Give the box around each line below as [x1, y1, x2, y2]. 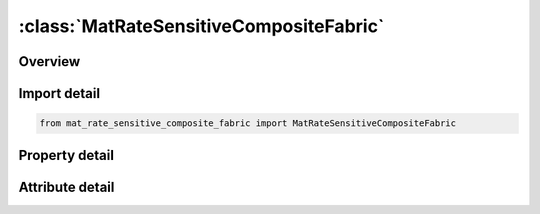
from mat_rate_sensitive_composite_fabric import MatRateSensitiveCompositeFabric [39, 118, 457, 129]
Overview [18, 53, 81, 70]
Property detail [18, 146, 115, 164]
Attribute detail [18, 178, 115, 195]
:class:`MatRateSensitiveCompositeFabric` [18, 15, 385, 37]
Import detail [18, 85, 100, 102]
